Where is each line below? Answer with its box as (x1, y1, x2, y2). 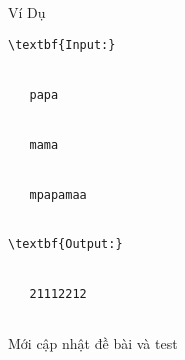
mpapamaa (29, 187, 87, 202)
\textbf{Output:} (8, 237, 123, 252)
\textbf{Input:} (8, 37, 116, 52)
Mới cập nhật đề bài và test (8, 332, 178, 353)
